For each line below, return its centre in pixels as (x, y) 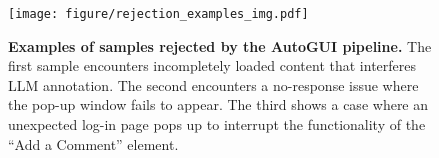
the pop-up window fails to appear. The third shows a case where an (218, 104)
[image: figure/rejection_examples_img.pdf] (158, 14)
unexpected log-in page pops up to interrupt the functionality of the (217, 124)
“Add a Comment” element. (93, 143)
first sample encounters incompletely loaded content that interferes (212, 65)
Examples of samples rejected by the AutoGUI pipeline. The (220, 45)
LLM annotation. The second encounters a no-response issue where (213, 84)
